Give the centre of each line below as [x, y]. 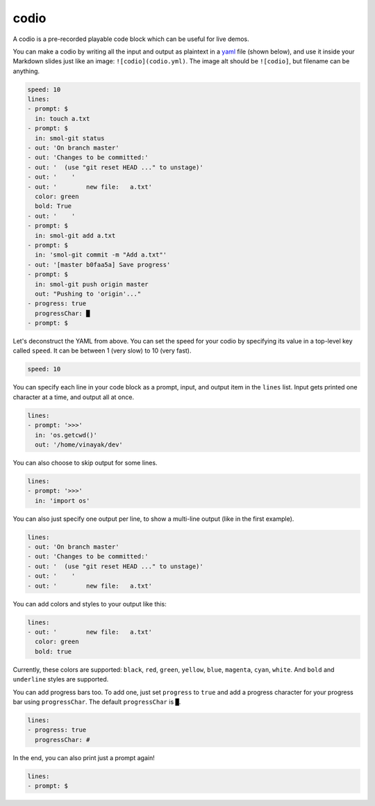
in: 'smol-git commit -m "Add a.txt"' [101, 255]
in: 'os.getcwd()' [66, 435]
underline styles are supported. [61, 679]
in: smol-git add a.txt [75, 235]
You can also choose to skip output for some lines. [85, 462]
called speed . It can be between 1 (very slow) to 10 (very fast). [102, 350]
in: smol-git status [70, 138]
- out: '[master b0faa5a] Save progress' [99, 265]
